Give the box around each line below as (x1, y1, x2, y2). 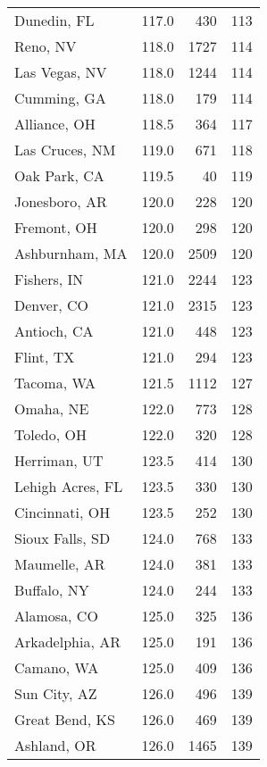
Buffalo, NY (14, 579, 89, 600)
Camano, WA (14, 657, 99, 678)
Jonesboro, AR (14, 191, 107, 212)
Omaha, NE (14, 398, 89, 419)
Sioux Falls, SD (14, 528, 111, 548)
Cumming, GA (14, 88, 106, 108)
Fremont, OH (14, 217, 97, 238)
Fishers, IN (14, 269, 84, 289)
